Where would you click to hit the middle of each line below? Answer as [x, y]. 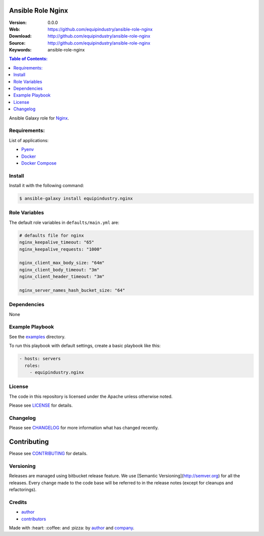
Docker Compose [39, 163]
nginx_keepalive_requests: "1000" [61, 249]
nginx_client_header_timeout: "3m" [62, 277]
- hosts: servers [40, 359]
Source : [17, 43]
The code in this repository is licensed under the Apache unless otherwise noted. [91, 396]
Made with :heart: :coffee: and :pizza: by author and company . [72, 528]
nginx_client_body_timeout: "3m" [59, 270]
